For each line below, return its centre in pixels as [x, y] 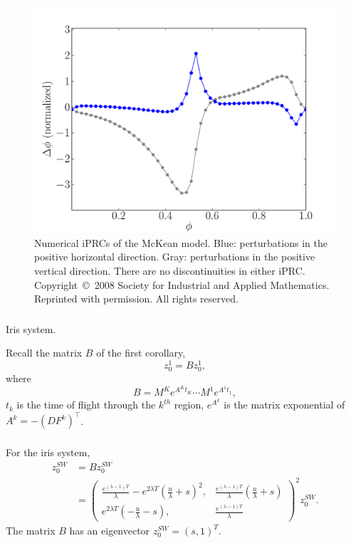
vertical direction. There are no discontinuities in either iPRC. [170, 271]
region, [189, 405]
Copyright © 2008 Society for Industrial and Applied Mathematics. [182, 284]
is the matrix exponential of [284, 405]
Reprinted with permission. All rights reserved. [136, 299]
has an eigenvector [110, 531]
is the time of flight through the [86, 405]
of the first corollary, [141, 353]
